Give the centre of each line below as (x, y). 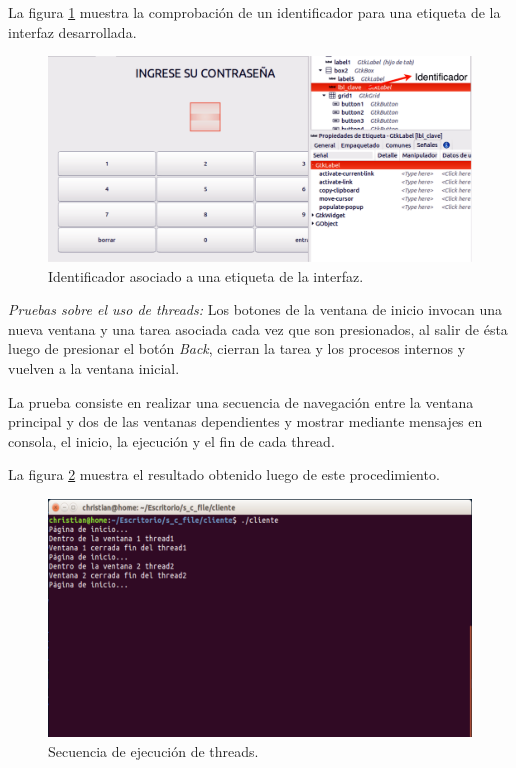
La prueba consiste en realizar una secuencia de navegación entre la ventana (241, 401)
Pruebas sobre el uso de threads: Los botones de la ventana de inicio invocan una (255, 309)
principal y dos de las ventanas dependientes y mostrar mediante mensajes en (245, 421)
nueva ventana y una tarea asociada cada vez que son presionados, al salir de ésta (258, 328)
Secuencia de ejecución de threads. (153, 750)
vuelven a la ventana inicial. (94, 367)
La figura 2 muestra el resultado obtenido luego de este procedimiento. (224, 474)
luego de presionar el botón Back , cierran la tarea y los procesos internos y (237, 348)
